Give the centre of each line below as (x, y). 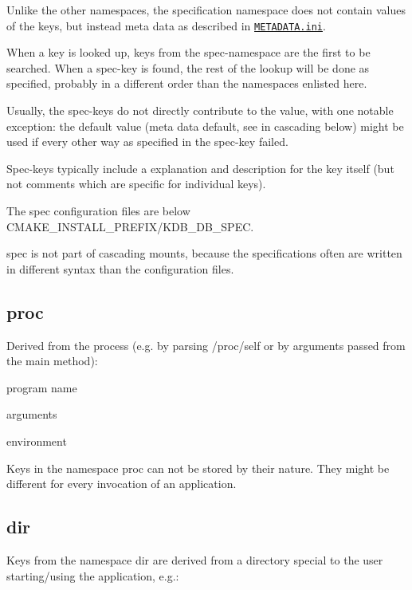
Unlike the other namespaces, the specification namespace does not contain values (206, 10)
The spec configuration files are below (98, 210)
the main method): (52, 361)
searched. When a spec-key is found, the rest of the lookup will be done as (188, 67)
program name (42, 387)
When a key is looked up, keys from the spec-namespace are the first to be (188, 52)
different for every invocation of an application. (122, 484)
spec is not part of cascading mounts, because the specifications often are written (204, 253)
